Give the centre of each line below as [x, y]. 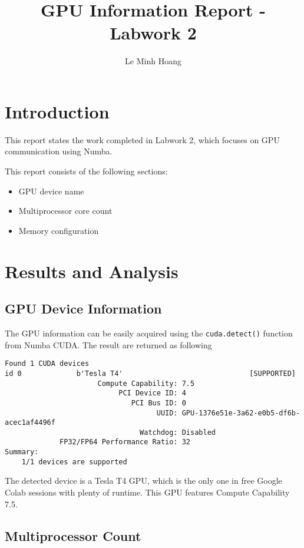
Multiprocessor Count [73, 535]
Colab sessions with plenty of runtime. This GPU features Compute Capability [147, 492]
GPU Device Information [83, 308]
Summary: [22, 452]
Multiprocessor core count [65, 211]
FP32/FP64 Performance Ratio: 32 [125, 442]
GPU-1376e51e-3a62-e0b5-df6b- [241, 413]
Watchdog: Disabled [178, 432]
